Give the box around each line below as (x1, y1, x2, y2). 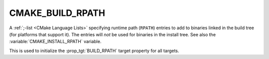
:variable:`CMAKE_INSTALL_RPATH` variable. (9, 39, 102, 45)
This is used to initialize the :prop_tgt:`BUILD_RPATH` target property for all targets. (9, 48, 179, 54)
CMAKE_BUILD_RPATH (9, 7, 106, 18)
